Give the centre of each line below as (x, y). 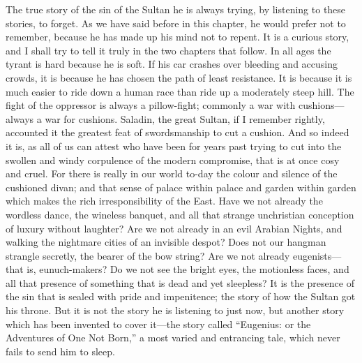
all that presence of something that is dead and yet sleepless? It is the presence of (180, 282)
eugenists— (317, 255)
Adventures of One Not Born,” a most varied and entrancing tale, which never (173, 338)
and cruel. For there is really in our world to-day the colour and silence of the (172, 173)
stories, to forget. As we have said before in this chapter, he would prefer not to (176, 23)
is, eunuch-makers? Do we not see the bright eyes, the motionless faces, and (188, 269)
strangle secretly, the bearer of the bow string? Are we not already (148, 255)
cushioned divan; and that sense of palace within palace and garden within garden (181, 187)
